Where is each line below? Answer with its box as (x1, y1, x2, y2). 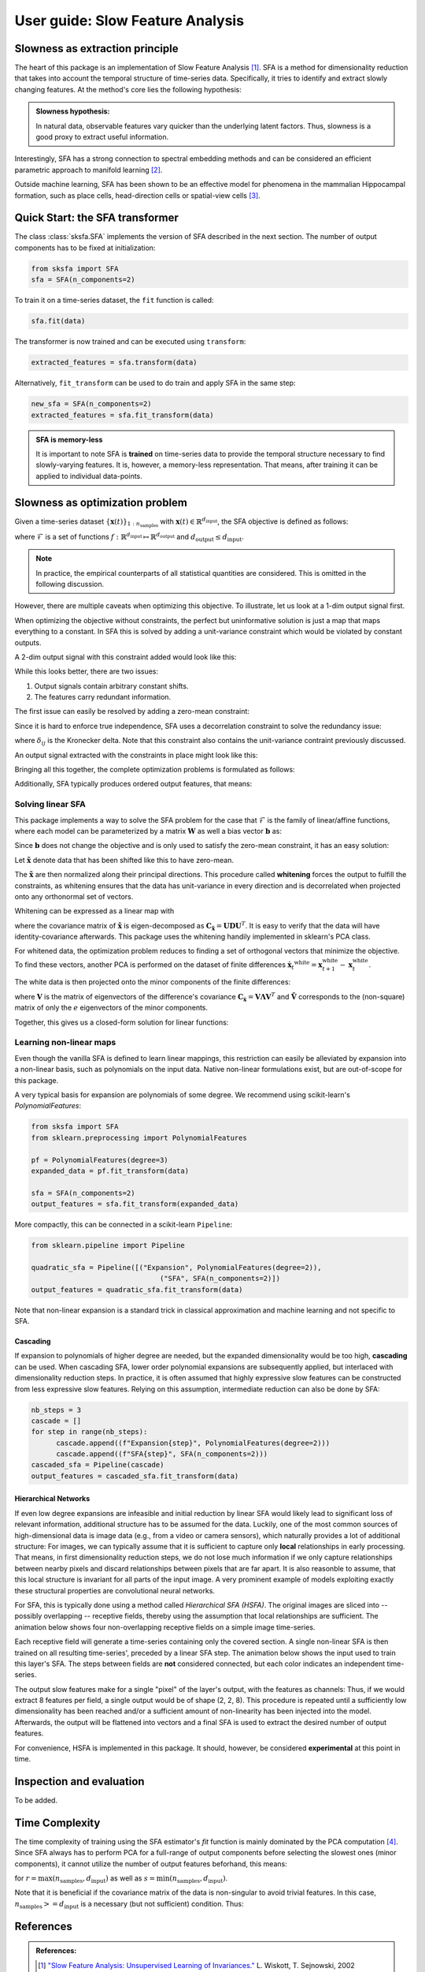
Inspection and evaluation (14, 1775, 145, 1788)
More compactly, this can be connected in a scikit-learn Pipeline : (14, 1219, 233, 1230)
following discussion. (35, 579, 105, 588)
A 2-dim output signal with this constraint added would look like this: (14, 652, 237, 662)
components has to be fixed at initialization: (14, 243, 156, 252)
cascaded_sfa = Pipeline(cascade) (31, 1460, 164, 1470)
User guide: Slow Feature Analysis (14, 12, 244, 29)
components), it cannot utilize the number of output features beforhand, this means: (14, 1858, 287, 1869)
